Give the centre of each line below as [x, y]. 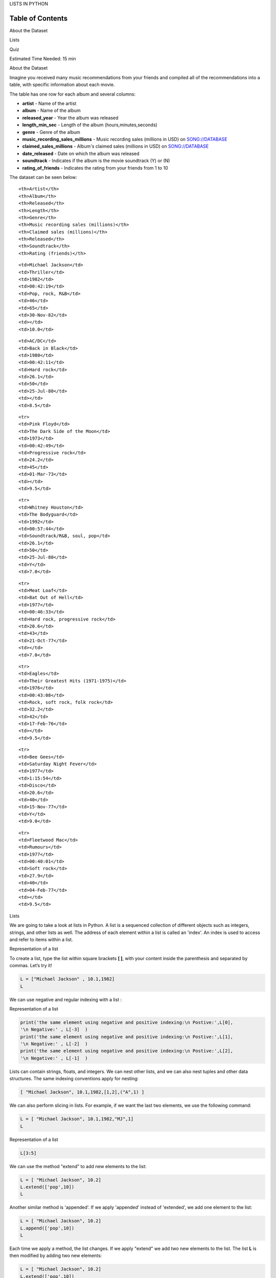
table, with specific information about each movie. [62, 85]
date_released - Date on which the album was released [81, 153]
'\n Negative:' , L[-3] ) [54, 1030]
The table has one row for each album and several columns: [73, 94]
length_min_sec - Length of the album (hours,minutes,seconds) [90, 125]
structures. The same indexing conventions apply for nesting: [74, 1079]
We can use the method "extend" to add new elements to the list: [78, 1166]
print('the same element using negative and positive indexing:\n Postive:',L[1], [127, 1037]
